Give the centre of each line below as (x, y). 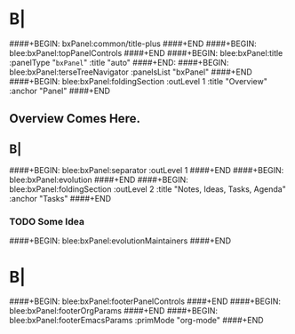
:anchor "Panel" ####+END (60, 91)
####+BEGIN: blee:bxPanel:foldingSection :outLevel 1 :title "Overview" (139, 81)
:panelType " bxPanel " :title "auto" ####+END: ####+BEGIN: (119, 62)
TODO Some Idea (47, 222)
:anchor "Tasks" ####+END (60, 199)
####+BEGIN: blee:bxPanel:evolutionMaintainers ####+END (120, 241)
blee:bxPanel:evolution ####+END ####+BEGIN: (99, 180)
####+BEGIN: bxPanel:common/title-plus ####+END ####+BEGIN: (133, 44)
